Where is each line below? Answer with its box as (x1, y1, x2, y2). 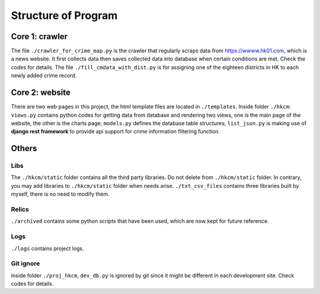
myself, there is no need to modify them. (11, 190, 110, 198)
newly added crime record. (11, 72, 77, 79)
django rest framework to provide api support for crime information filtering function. (11, 128, 220, 135)
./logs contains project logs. (11, 245, 84, 252)
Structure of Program (11, 9, 118, 22)
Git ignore (11, 260, 40, 268)
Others (11, 143, 37, 154)
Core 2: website (11, 88, 71, 98)
